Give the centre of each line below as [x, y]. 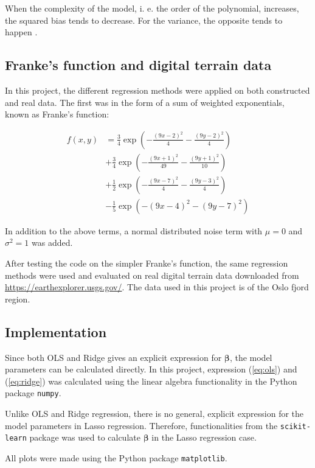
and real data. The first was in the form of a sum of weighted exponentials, [145, 102]
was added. [52, 243]
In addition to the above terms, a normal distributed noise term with [134, 230]
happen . [21, 32]
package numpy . [33, 393]
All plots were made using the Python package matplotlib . [116, 458]
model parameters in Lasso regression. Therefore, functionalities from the [141, 425]
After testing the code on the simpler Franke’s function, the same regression [147, 263]
